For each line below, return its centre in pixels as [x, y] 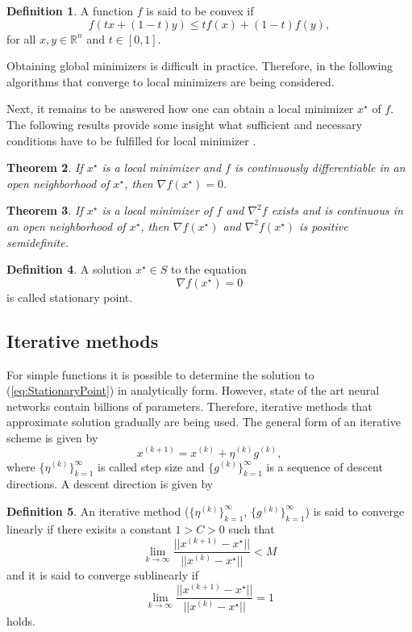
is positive [324, 226]
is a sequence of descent [325, 466]
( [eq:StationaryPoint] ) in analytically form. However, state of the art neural [193, 390]
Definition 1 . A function [70, 10]
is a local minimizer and [162, 167]
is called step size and [151, 466]
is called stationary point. [70, 297]
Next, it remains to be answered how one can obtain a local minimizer [180, 109]
